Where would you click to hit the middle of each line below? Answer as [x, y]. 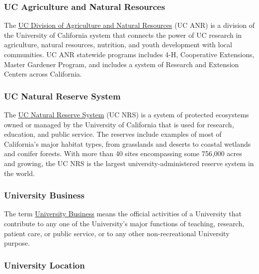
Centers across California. [43, 74]
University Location [44, 265]
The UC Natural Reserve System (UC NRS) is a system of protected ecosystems [127, 114]
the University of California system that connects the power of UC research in [123, 35]
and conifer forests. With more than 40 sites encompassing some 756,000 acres [123, 153]
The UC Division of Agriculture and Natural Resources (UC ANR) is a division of [129, 25]
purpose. [17, 243]
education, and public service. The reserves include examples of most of [113, 134]
